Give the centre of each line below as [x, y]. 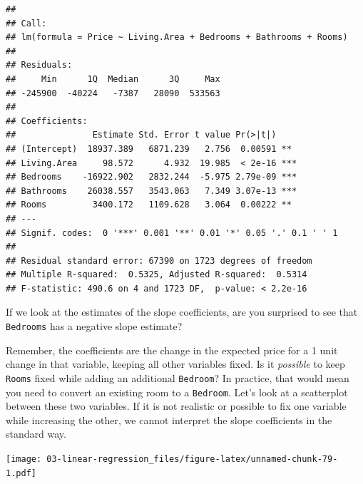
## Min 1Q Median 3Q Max [113, 79]
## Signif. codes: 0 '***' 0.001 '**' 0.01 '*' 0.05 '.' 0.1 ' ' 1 [172, 233]
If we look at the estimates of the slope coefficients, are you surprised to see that [182, 312]
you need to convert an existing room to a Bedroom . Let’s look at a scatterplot [177, 392]
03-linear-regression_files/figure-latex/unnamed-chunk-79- [192, 459]
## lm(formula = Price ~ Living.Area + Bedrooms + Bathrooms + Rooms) [177, 37]
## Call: [26, 23]
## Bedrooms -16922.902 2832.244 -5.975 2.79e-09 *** [152, 177]
